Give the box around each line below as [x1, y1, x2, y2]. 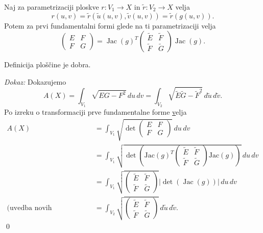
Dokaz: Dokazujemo [4, 76, 66, 87]
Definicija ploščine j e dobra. [4, 59, 91, 70]
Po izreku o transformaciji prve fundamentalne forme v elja [4, 107, 187, 117]
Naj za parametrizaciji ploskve [4, 2, 99, 12]
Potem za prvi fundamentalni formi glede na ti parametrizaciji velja [4, 20, 216, 31]
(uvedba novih [7, 204, 52, 212]
